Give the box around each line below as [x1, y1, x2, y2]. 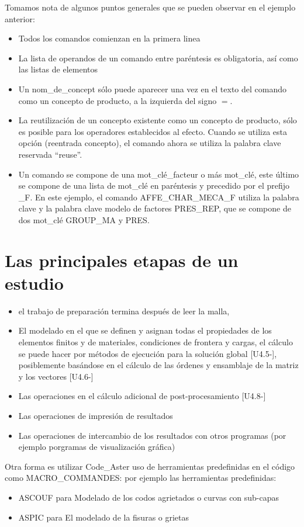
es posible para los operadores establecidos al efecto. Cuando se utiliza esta [18, 125, 287, 137]
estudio [5, 271, 64, 294]
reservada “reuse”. [18, 148, 82, 160]
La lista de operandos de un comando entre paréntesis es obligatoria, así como [18, 51, 298, 64]
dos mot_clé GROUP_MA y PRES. [18, 213, 150, 226]
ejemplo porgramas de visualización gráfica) [18, 441, 175, 453]
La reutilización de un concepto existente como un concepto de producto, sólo [18, 114, 297, 126]
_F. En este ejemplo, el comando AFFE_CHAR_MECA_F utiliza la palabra [18, 190, 299, 203]
